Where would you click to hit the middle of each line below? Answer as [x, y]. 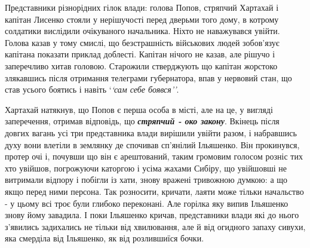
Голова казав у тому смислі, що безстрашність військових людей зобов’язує [142, 42]
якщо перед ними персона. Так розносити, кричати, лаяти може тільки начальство [154, 191]
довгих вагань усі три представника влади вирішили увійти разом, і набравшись [151, 132]
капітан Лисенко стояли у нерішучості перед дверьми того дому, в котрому [142, 19]
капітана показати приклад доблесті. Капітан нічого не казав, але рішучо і [140, 54]
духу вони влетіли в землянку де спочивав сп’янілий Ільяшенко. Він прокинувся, [152, 144]
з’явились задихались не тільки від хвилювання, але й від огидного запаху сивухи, [155, 226]
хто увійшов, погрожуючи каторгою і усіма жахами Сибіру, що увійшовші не [146, 168]
